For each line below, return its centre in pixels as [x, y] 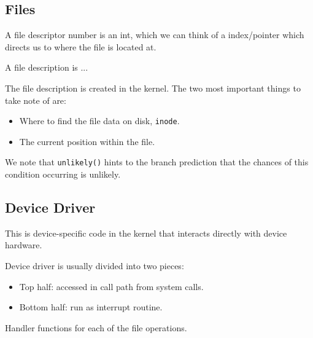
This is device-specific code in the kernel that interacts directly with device [146, 233]
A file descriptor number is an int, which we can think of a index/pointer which [155, 35]
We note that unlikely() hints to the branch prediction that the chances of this [157, 162]
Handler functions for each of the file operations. [96, 327]
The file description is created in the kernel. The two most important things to [153, 88]
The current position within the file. [87, 141]
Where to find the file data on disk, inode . [99, 121]
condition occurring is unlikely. [63, 174]
